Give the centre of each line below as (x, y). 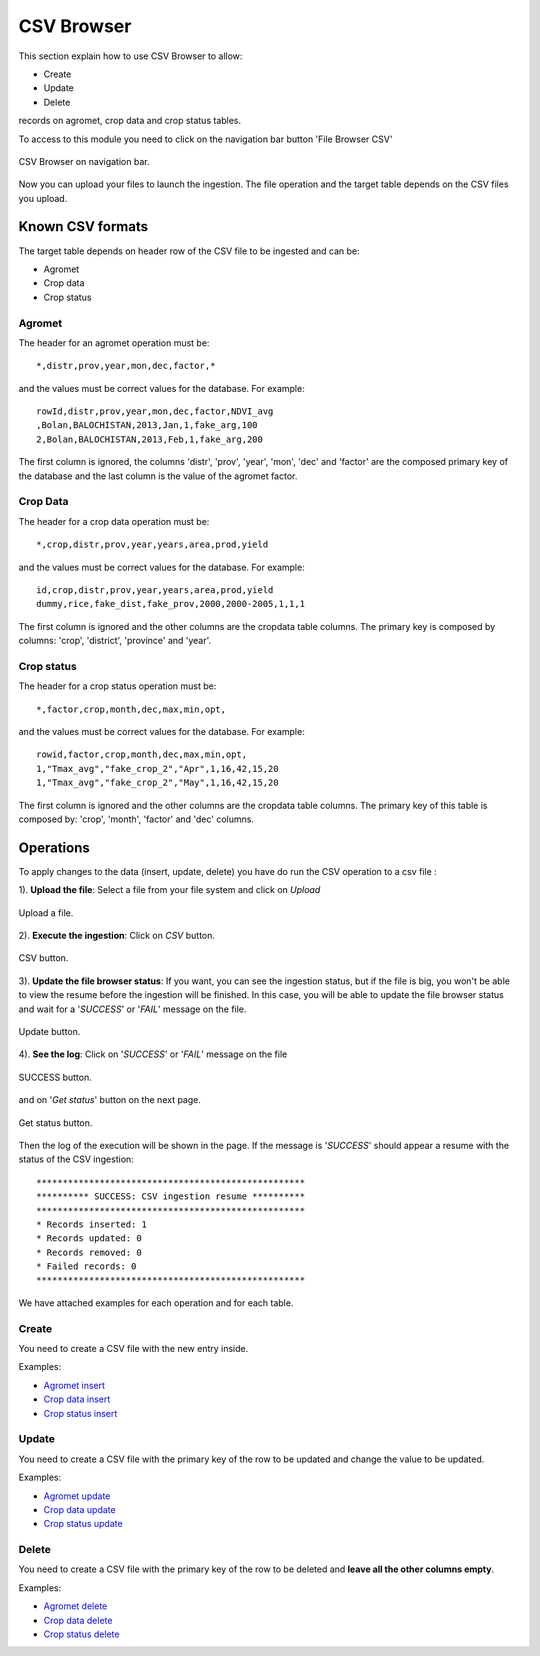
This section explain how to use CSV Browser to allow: (130, 56)
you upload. (43, 198)
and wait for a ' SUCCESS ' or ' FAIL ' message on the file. (132, 1009)
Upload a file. (46, 912)
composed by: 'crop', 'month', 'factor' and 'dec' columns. (136, 819)
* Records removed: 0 (89, 1252)
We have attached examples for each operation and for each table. (156, 1302)
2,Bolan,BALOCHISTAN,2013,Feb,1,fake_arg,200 (150, 439)
